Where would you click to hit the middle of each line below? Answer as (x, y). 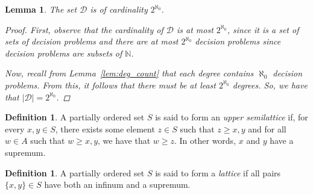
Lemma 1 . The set (41, 9)
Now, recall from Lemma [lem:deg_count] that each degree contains (129, 73)
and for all (267, 128)
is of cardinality (119, 9)
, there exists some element (105, 128)
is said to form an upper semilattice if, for (232, 117)
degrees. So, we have (270, 85)
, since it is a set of (263, 29)
